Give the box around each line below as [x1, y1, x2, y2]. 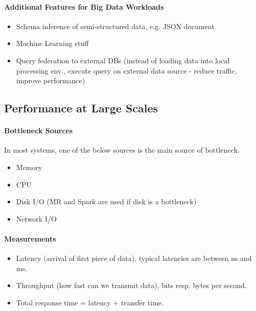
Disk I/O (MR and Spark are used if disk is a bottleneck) [16, 196, 197, 207]
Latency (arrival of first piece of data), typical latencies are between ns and [16, 253, 252, 264]
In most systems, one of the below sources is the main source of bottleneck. [4, 145, 240, 155]
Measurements [4, 233, 56, 244]
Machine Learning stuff [16, 38, 89, 49]
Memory [16, 161, 42, 172]
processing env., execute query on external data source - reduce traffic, [16, 65, 237, 76]
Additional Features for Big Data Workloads [4, 1, 164, 12]
